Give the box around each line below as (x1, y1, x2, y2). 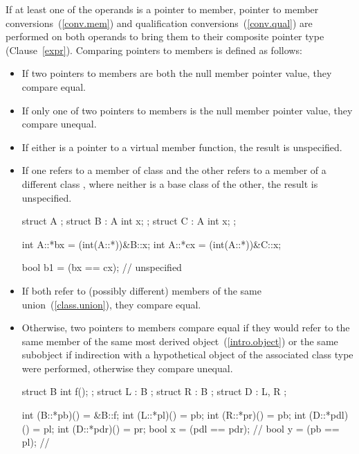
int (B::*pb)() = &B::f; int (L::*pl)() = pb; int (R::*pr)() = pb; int (21, 408, 306, 422)
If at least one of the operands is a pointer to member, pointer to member (6, 2, 319, 16)
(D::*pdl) (309, 408, 349, 422)
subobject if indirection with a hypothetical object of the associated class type (21, 347, 353, 362)
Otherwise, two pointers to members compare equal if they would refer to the (21, 320, 350, 335)
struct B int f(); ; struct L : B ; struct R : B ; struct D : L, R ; (21, 384, 287, 399)
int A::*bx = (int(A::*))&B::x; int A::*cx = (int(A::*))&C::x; (21, 236, 282, 251)
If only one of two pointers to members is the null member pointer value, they (21, 103, 353, 117)
